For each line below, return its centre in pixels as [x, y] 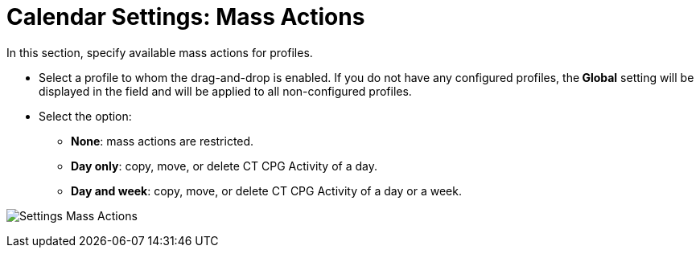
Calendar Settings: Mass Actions [186, 17]
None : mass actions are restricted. [163, 141]
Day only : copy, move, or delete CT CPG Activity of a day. [224, 166]
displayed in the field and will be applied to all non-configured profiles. [225, 91]
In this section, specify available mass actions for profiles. [160, 52]
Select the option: [85, 116]
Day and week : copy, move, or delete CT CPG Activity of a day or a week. [266, 190]
